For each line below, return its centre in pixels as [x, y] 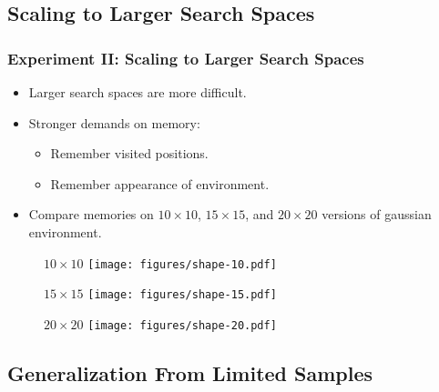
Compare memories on [91, 214]
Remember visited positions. [129, 153]
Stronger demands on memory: [114, 122]
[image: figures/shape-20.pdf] [182, 325]
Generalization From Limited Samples [190, 372]
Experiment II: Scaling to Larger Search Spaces [186, 58]
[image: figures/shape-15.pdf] [182, 295]
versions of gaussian [377, 214]
